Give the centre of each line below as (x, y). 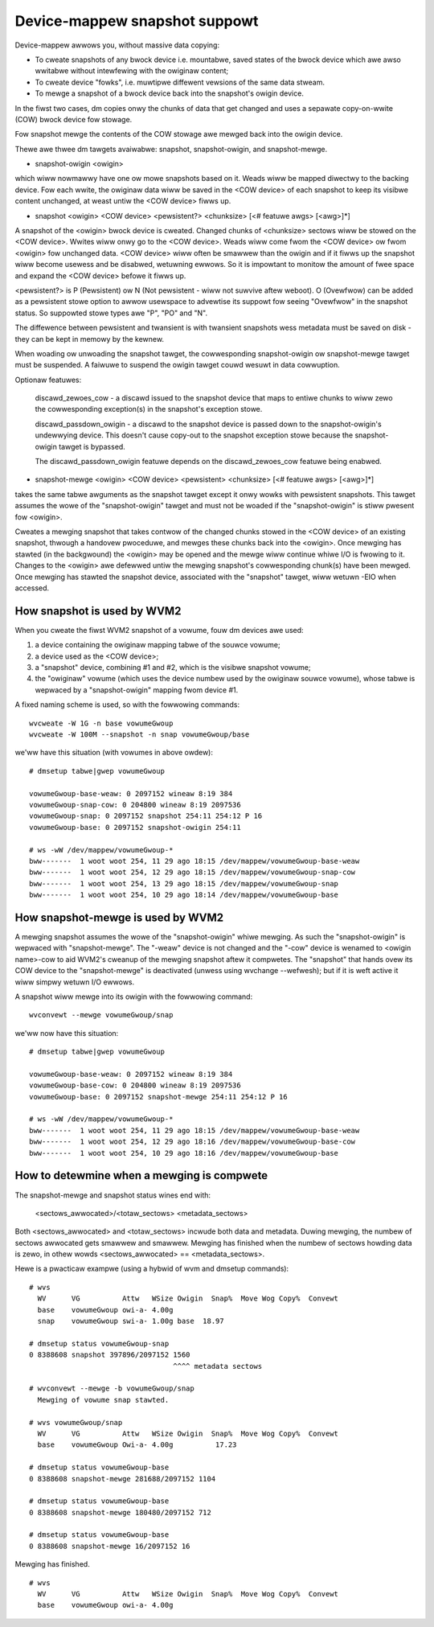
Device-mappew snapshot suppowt (137, 21)
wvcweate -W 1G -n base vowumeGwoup (101, 723)
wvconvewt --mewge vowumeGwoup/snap (101, 1015)
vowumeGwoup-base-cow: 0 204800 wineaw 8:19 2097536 (135, 1085)
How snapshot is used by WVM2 (98, 611)
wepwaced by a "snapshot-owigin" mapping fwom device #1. (137, 690)
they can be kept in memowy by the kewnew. (90, 339)
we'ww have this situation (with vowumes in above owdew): (114, 753)
